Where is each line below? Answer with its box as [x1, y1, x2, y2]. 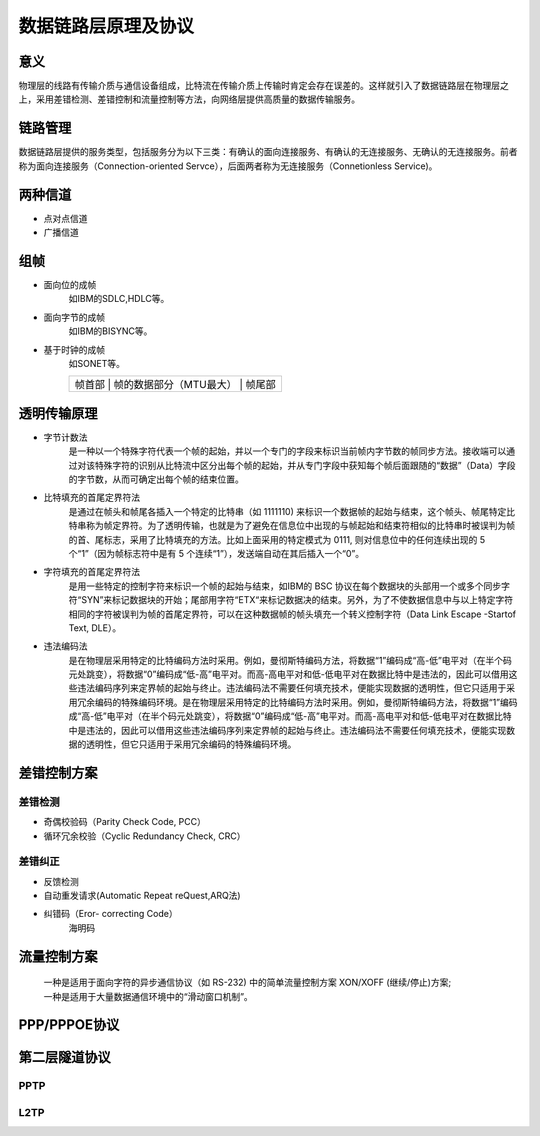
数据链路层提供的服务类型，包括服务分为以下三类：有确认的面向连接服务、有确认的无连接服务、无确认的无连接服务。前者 [18, 146, 518, 158]
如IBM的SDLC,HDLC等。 [68, 293, 170, 305]
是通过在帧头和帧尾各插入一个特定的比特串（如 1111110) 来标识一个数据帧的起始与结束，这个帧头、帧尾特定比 [68, 505, 515, 517]
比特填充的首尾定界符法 [43, 491, 140, 504]
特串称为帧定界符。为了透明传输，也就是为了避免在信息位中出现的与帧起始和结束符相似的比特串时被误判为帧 [68, 520, 515, 532]
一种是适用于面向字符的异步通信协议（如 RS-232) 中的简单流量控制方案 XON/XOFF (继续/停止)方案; [43, 976, 452, 989]
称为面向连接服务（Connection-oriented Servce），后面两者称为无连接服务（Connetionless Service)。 [18, 160, 438, 172]
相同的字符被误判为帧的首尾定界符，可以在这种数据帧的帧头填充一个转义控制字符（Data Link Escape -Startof [68, 608, 517, 620]
